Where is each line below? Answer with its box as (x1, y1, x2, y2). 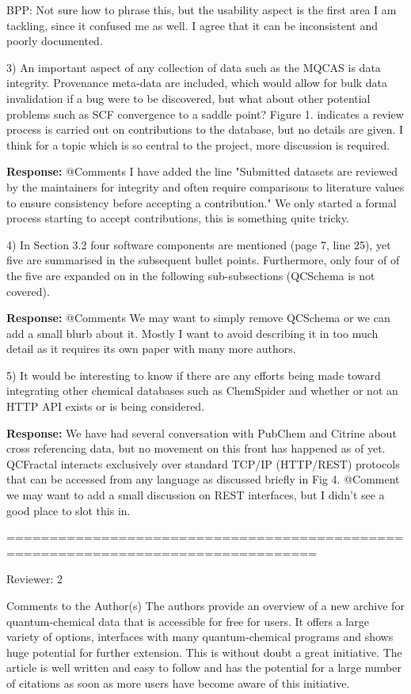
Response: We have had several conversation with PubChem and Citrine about (6, 424, 397, 441)
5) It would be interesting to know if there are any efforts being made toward (6, 366, 381, 383)
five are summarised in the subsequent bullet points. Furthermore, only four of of (6, 252, 400, 268)
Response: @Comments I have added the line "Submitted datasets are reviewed (6, 163, 398, 180)
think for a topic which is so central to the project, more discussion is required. (6, 136, 390, 153)
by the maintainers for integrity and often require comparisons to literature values (6, 178, 405, 195)
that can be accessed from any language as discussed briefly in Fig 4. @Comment (6, 471, 400, 487)
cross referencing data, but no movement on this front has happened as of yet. (6, 440, 386, 457)
